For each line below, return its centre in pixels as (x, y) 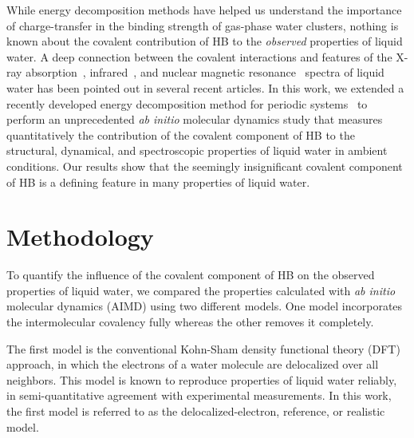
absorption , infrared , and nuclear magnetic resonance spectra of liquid (205, 72)
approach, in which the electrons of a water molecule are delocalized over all (193, 364)
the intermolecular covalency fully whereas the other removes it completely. (190, 322)
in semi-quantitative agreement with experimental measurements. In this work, (199, 395)
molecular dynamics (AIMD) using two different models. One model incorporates (205, 306)
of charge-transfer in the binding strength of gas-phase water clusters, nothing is (203, 25)
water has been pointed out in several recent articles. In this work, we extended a (205, 87)
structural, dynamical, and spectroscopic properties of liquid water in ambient (197, 150)
